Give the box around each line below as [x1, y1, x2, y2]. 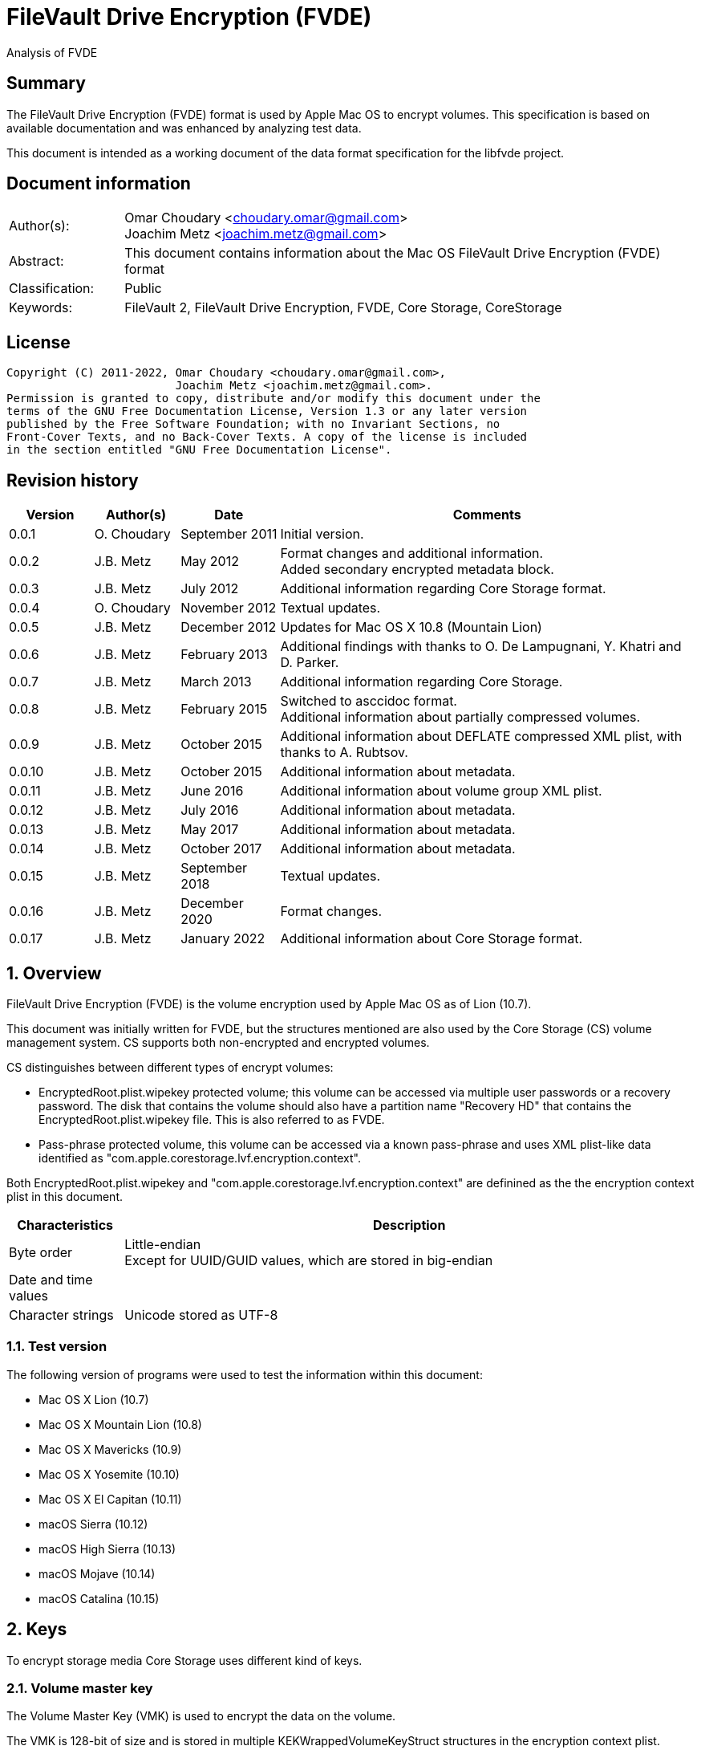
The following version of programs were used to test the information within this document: [6, 1367, 483, 1382]
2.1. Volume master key [6, 1679, 153, 1696]
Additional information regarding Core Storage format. [280, 580, 606, 597]
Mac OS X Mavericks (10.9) [38, 1442, 182, 1456]
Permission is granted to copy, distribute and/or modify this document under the [6, 392, 541, 405]
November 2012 [180, 600, 277, 617]
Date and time [9, 1271, 93, 1288]
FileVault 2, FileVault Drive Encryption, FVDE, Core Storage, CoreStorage [124, 299, 562, 316]
